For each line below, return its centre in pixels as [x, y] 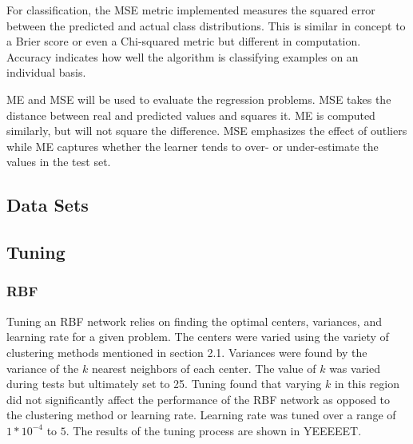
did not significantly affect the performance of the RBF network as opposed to [199, 399]
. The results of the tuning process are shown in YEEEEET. [214, 430]
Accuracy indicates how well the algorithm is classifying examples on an [183, 56]
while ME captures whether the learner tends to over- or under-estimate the [193, 146]
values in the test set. [59, 162]
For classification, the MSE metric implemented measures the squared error [191, 10]
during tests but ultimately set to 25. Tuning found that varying [164, 384]
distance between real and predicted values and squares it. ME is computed [191, 115]
